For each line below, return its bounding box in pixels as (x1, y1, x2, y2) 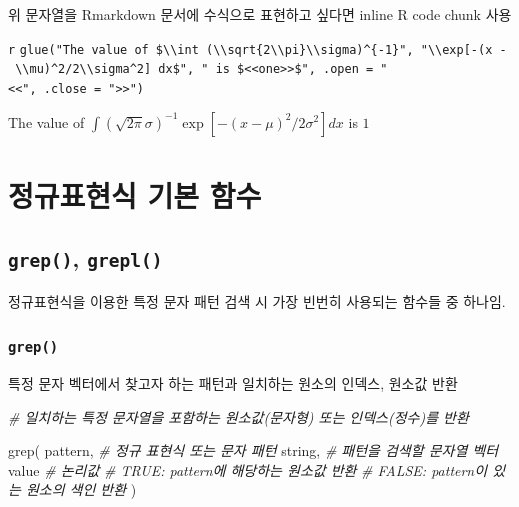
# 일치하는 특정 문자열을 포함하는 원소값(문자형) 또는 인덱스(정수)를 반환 (8, 406, 469, 427)
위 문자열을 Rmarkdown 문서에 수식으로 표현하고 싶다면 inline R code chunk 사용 (8, 4, 512, 24)
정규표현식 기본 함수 (8, 174, 262, 215)
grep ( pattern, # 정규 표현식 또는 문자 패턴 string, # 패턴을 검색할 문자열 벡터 (8, 440, 499, 461)
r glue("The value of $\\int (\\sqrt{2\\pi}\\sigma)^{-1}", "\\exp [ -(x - (8, 42, 507, 57)
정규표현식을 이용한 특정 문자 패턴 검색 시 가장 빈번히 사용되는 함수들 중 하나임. (8, 290, 506, 311)
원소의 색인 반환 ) (25, 479, 137, 500)
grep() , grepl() (8, 243, 163, 274)
